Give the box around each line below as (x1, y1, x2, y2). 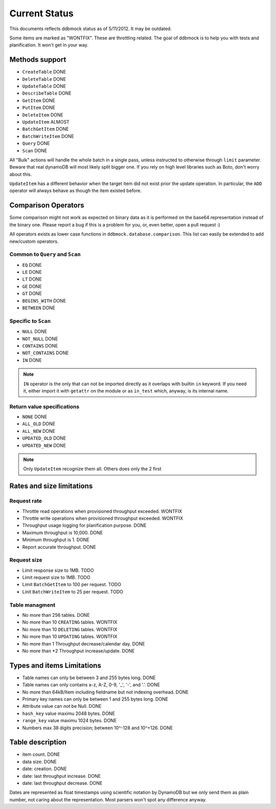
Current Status (9, 8, 74, 19)
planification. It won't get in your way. (9, 42, 89, 48)
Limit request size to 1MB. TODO (22, 574, 90, 581)
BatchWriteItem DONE (22, 133, 74, 139)
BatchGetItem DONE (22, 126, 69, 132)
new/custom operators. (9, 238, 59, 244)
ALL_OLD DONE (22, 421, 56, 427)
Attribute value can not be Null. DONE (22, 703, 102, 709)
